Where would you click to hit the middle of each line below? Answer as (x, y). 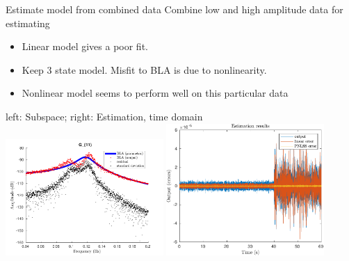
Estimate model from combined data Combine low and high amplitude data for (174, 9)
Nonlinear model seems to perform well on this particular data (155, 93)
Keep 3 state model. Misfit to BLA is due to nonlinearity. (144, 69)
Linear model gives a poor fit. (85, 46)
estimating (28, 23)
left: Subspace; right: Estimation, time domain (104, 116)
